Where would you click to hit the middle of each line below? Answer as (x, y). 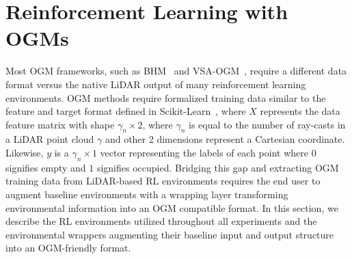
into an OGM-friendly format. (68, 248)
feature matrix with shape (60, 124)
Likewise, (25, 153)
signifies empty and (46, 167)
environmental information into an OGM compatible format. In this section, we (172, 207)
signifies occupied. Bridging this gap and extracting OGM (218, 167)
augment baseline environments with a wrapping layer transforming (147, 194)
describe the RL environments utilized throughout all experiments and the (161, 221)
